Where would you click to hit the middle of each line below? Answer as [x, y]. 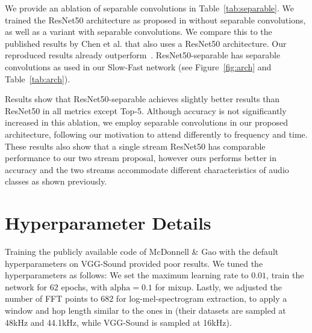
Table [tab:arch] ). [38, 78]
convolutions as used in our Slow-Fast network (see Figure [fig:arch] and [138, 66]
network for [26, 286]
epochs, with [84, 286]
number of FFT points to [51, 298]
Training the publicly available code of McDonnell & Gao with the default [142, 252]
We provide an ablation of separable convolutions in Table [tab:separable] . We [149, 8]
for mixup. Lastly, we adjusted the [218, 286]
